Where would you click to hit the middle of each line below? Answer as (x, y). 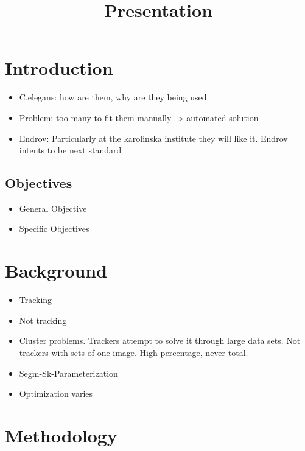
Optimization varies (56, 393)
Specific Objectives (54, 229)
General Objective (53, 208)
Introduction (59, 68)
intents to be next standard (70, 150)
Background (56, 271)
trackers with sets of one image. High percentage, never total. (134, 352)
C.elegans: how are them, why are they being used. (114, 97)
